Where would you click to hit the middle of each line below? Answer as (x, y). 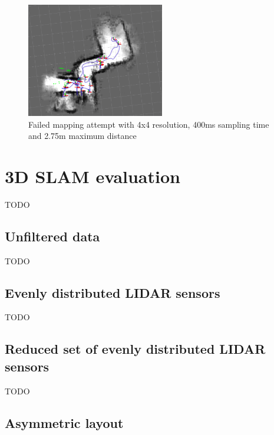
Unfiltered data (52, 236)
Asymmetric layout (64, 422)
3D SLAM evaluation (93, 176)
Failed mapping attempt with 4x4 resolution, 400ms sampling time (149, 124)
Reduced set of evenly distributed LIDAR (135, 349)
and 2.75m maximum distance (82, 136)
